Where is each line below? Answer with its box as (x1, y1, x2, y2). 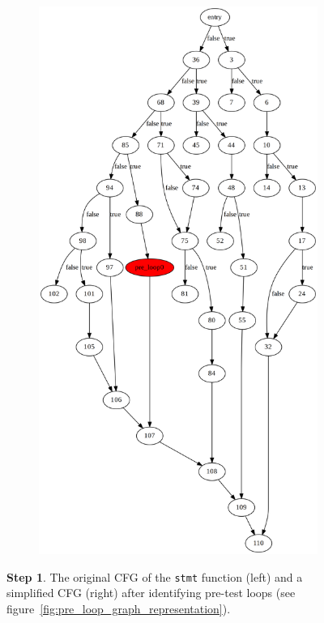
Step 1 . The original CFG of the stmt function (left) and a (6, 568, 303, 585)
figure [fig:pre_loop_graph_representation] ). (6, 600, 231, 617)
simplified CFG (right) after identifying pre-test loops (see (6, 584, 296, 601)
